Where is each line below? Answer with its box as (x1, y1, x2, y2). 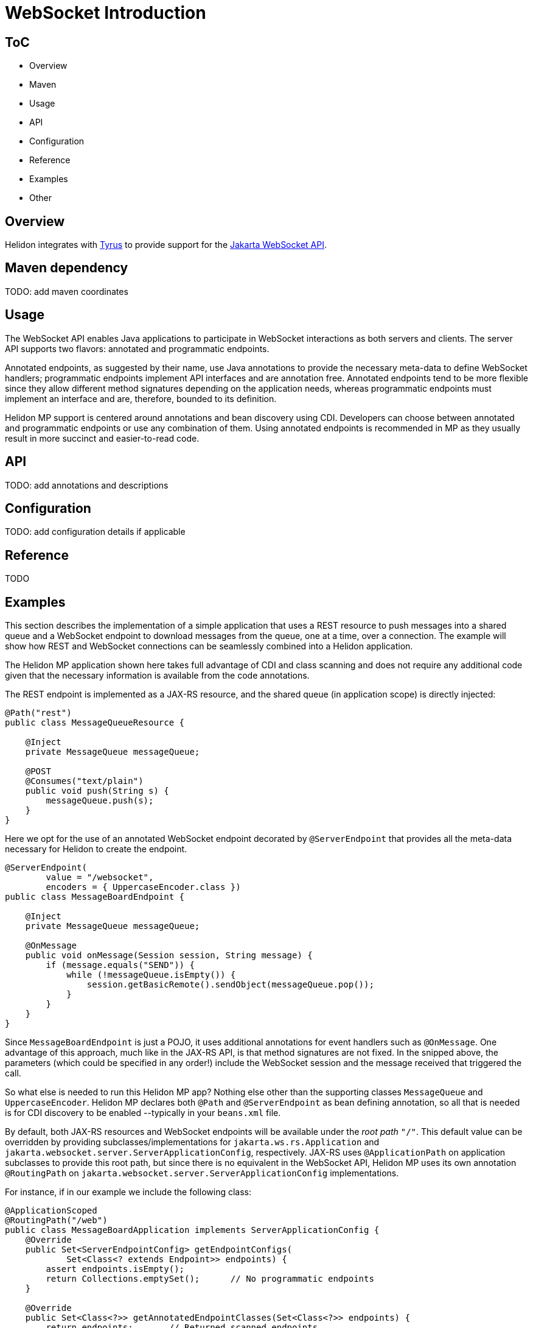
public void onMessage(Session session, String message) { (25, 950, 313, 961)
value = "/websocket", (46, 872, 154, 883)
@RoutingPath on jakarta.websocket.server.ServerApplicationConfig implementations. (5, 1168, 399, 1179)
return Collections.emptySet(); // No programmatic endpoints (46, 1274, 374, 1284)
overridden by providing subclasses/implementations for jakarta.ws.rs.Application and (5, 1137, 380, 1148)
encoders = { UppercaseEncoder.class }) (46, 882, 241, 892)
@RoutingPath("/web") (5, 1215, 108, 1226)
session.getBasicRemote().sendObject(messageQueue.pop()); (86, 980, 374, 990)
